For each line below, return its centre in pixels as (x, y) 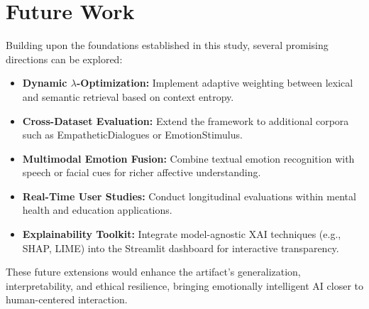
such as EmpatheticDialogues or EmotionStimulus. (132, 135)
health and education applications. (97, 210)
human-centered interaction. (67, 299)
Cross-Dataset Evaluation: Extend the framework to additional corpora (186, 120)
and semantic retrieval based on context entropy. (128, 96)
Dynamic (45, 83)
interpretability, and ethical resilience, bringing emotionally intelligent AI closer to (184, 285)
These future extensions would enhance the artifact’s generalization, (153, 272)
